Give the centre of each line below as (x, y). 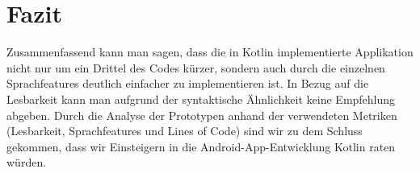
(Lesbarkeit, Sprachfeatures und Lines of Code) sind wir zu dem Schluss (185, 131)
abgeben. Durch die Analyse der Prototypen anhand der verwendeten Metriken (202, 115)
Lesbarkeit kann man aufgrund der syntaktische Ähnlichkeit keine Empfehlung (201, 99)
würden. (27, 162)
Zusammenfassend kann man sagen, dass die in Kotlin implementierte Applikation (210, 52)
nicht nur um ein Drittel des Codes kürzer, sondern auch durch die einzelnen (196, 67)
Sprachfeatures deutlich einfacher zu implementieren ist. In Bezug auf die (188, 83)
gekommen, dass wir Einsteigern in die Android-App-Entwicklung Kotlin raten (201, 146)
